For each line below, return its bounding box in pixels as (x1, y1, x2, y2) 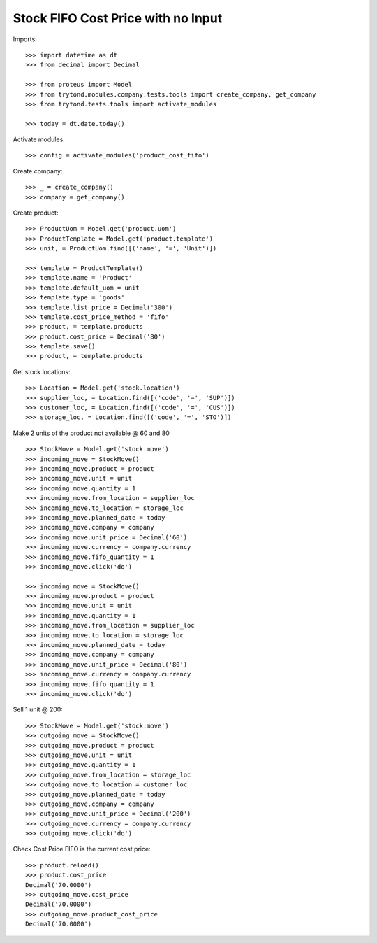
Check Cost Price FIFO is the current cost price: (13, 845, 151, 853)
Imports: (13, 35, 38, 43)
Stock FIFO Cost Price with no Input (13, 10, 223, 26)
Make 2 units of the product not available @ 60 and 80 (13, 429, 170, 437)
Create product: (13, 208, 59, 217)
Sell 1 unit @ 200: (13, 705, 63, 714)
